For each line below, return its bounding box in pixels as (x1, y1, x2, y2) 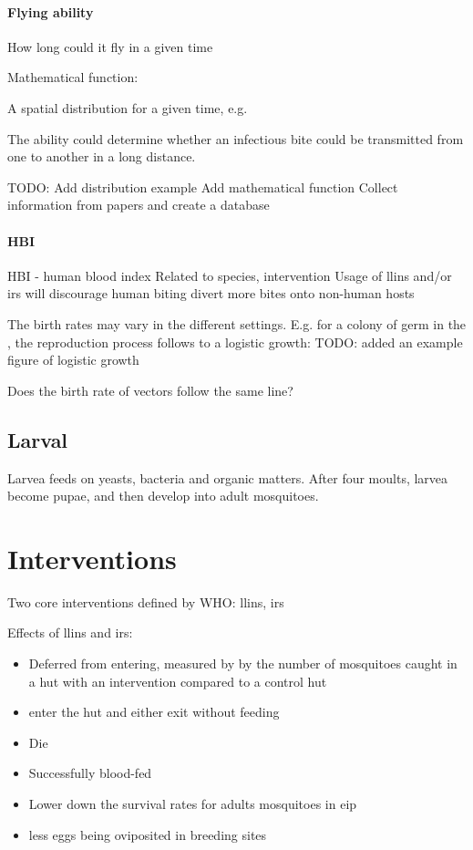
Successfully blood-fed (28, 763, 152, 783)
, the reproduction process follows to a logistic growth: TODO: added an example (7, 332, 463, 351)
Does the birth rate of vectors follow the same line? (7, 380, 293, 399)
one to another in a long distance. (7, 147, 196, 166)
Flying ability (7, 2, 94, 21)
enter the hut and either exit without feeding (28, 702, 280, 721)
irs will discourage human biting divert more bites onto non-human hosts (7, 284, 415, 303)
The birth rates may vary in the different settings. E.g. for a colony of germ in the (7, 314, 467, 333)
